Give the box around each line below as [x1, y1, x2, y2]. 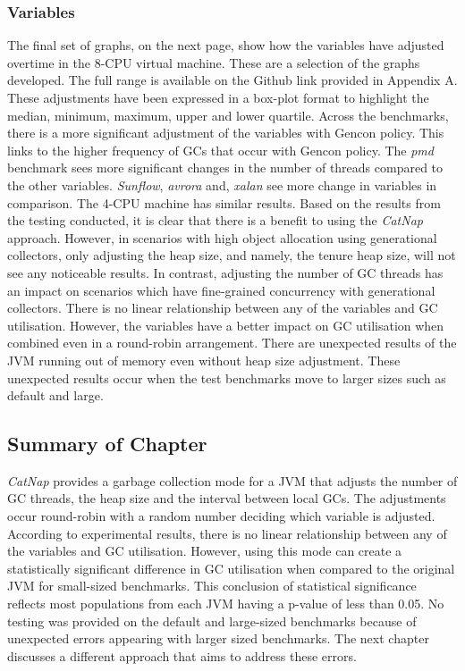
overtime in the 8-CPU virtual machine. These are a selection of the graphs [7, 53, 420, 71]
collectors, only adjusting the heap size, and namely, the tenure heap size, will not [7, 246, 456, 264]
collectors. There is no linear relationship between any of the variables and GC [7, 298, 438, 317]
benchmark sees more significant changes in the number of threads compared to [7, 158, 444, 177]
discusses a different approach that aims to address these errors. [7, 646, 357, 665]
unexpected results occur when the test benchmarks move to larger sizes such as [7, 368, 446, 387]
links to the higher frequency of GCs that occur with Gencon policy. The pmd [7, 140, 434, 159]
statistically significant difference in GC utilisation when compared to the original [7, 558, 455, 577]
